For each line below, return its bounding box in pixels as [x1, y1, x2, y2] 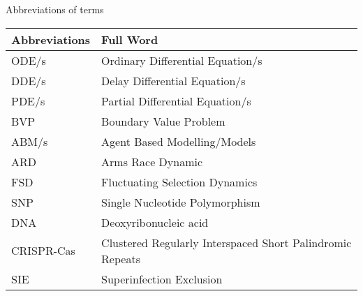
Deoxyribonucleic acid [101, 214, 209, 230]
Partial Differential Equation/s [101, 92, 251, 109]
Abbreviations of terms [6, 2, 104, 16]
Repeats [101, 250, 140, 267]
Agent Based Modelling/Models [101, 133, 256, 149]
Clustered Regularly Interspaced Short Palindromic [101, 234, 352, 251]
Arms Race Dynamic [101, 153, 203, 170]
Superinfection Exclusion [101, 270, 223, 287]
